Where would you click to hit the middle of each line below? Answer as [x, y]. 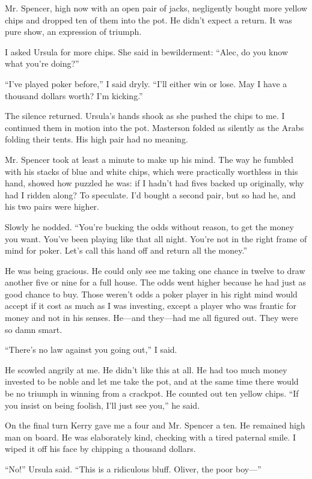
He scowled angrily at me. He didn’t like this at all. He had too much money [146, 369]
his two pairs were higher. [52, 206]
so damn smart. [34, 329]
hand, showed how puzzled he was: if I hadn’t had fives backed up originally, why [154, 183]
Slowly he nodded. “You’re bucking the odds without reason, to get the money [149, 226]
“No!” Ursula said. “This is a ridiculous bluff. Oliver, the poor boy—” [133, 469]
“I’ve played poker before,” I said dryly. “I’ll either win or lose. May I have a [146, 83]
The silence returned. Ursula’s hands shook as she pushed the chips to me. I [145, 116]
